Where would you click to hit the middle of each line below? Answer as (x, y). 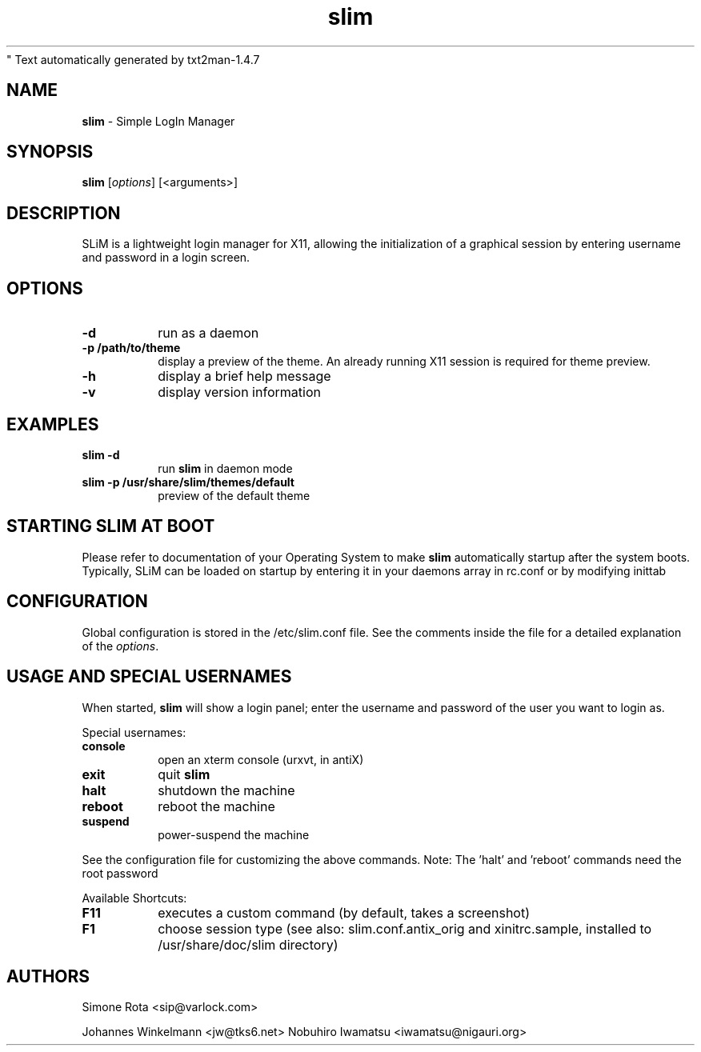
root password (120, 873)
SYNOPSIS (50, 152)
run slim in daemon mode (225, 468)
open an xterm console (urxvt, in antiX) (261, 759)
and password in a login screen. (166, 258)
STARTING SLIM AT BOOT (111, 526)
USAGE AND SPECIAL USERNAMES (149, 677)
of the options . (120, 646)
